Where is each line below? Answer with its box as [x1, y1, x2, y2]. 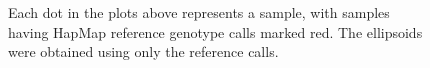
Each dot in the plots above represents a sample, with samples [8, 2, 390, 22]
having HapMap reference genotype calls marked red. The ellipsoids [8, 21, 423, 42]
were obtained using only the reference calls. [8, 41, 279, 62]
